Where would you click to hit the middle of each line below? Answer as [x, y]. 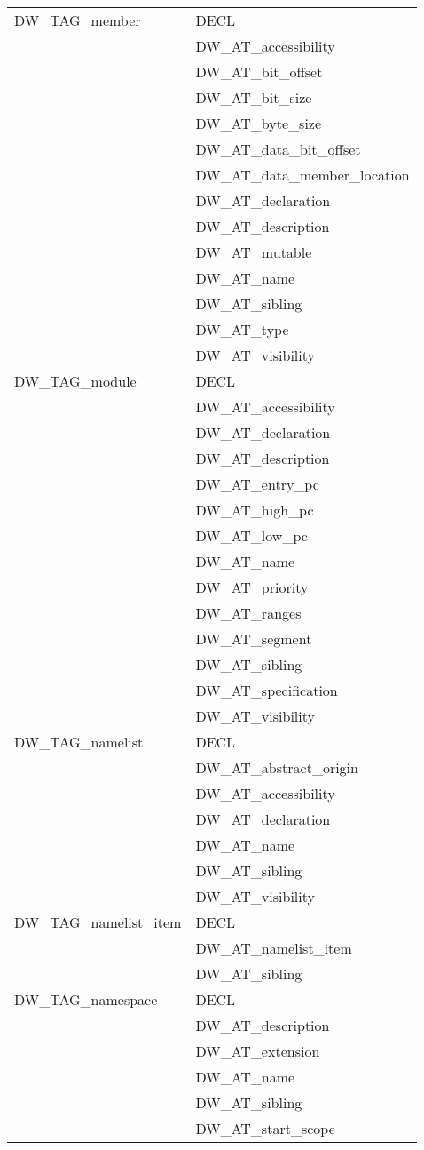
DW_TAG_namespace [86, 999]
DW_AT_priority [252, 587]
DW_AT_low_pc [251, 535]
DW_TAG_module [75, 381]
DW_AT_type [242, 329]
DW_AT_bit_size [254, 97]
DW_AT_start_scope [265, 1128]
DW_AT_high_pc [255, 510]
